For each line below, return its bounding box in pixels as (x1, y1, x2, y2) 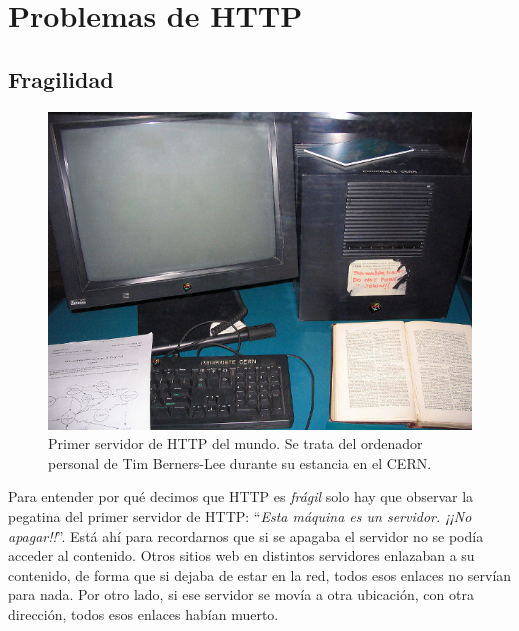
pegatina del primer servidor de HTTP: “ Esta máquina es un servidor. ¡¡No (8, 505, 472, 526)
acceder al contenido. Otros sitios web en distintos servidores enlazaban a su (8, 545, 475, 566)
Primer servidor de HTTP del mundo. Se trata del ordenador (48, 433, 423, 454)
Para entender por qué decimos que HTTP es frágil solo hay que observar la (8, 486, 474, 507)
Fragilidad (8, 63, 114, 94)
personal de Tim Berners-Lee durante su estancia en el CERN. (48, 452, 432, 473)
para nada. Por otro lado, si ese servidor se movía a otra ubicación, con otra (8, 584, 474, 605)
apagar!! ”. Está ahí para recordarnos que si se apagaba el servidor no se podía (8, 525, 484, 546)
